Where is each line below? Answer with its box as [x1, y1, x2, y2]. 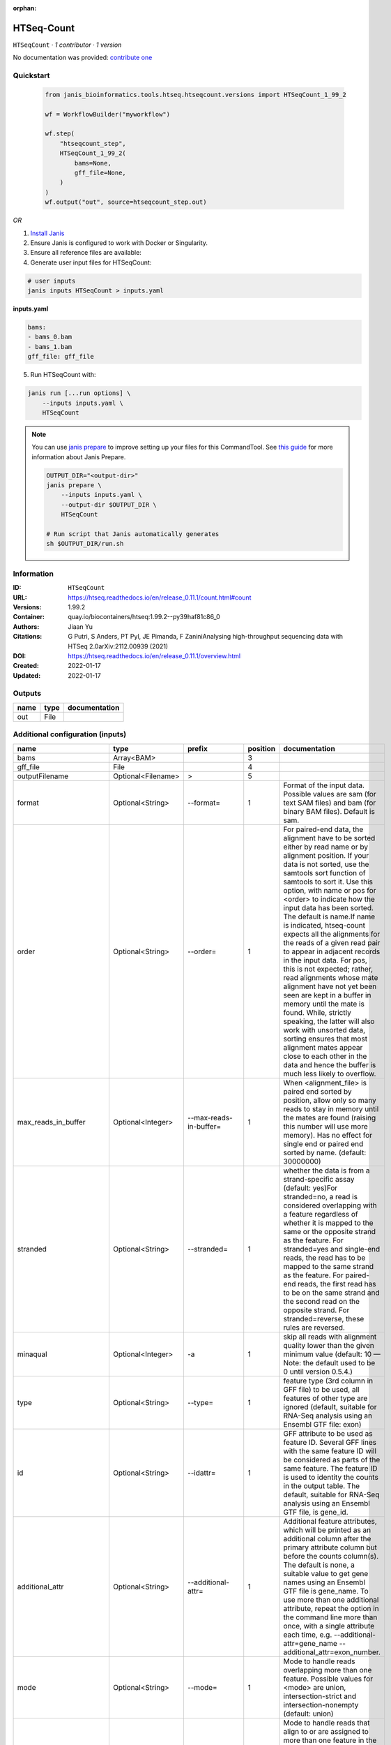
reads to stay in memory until [283, 1104, 379, 1113]
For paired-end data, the [283, 824, 364, 834]
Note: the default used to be [283, 1358, 376, 1367]
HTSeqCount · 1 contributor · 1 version [13, 40, 122, 49]
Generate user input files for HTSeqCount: [30, 258, 152, 267]
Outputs [13, 688, 42, 698]
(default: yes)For [283, 1183, 338, 1193]
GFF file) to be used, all [283, 1384, 360, 1394]
